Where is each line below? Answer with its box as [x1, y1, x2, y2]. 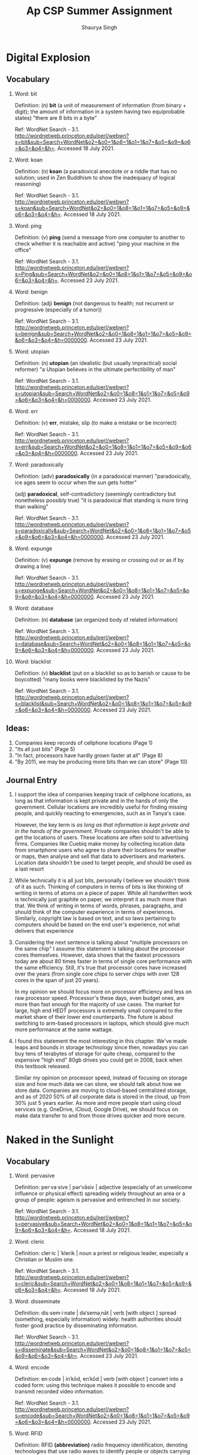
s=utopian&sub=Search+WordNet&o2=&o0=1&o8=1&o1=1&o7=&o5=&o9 [14, 390, 190, 397]
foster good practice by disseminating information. [14, 1322, 138, 1329]
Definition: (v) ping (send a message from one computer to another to [14, 233, 185, 241]
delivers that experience [14, 927, 74, 935]
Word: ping [14, 222, 42, 229]
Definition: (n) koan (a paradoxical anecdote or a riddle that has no [14, 167, 177, 174]
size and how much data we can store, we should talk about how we [14, 1081, 181, 1088]
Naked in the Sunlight [6, 1133, 114, 1146]
